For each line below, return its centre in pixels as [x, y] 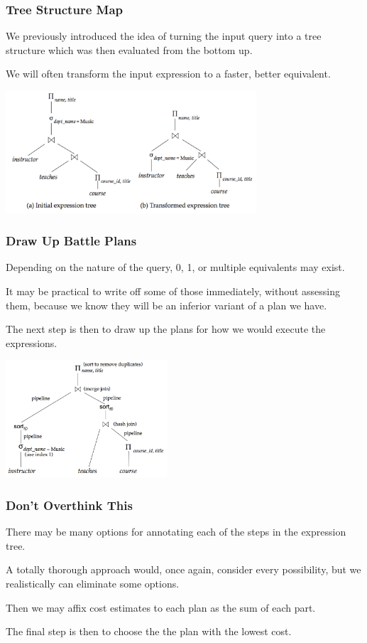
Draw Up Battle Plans [71, 241]
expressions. [32, 342]
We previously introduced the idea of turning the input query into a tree [164, 36]
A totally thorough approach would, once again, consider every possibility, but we [183, 569]
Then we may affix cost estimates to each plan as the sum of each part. [161, 607]
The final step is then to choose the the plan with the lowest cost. [149, 631]
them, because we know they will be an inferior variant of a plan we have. [166, 305]
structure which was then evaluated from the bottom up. [129, 49]
